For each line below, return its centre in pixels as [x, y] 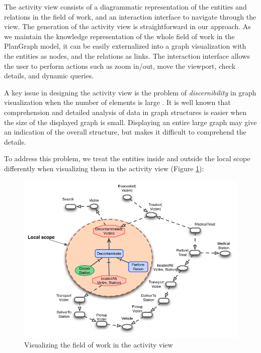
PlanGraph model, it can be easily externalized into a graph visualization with [125, 46]
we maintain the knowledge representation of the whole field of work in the [119, 36]
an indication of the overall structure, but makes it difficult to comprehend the [125, 132]
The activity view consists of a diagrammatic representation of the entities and [125, 7]
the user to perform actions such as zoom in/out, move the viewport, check [120, 66]
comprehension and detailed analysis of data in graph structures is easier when [125, 112]
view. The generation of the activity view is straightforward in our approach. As [127, 26]
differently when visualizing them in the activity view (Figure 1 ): [104, 168]
